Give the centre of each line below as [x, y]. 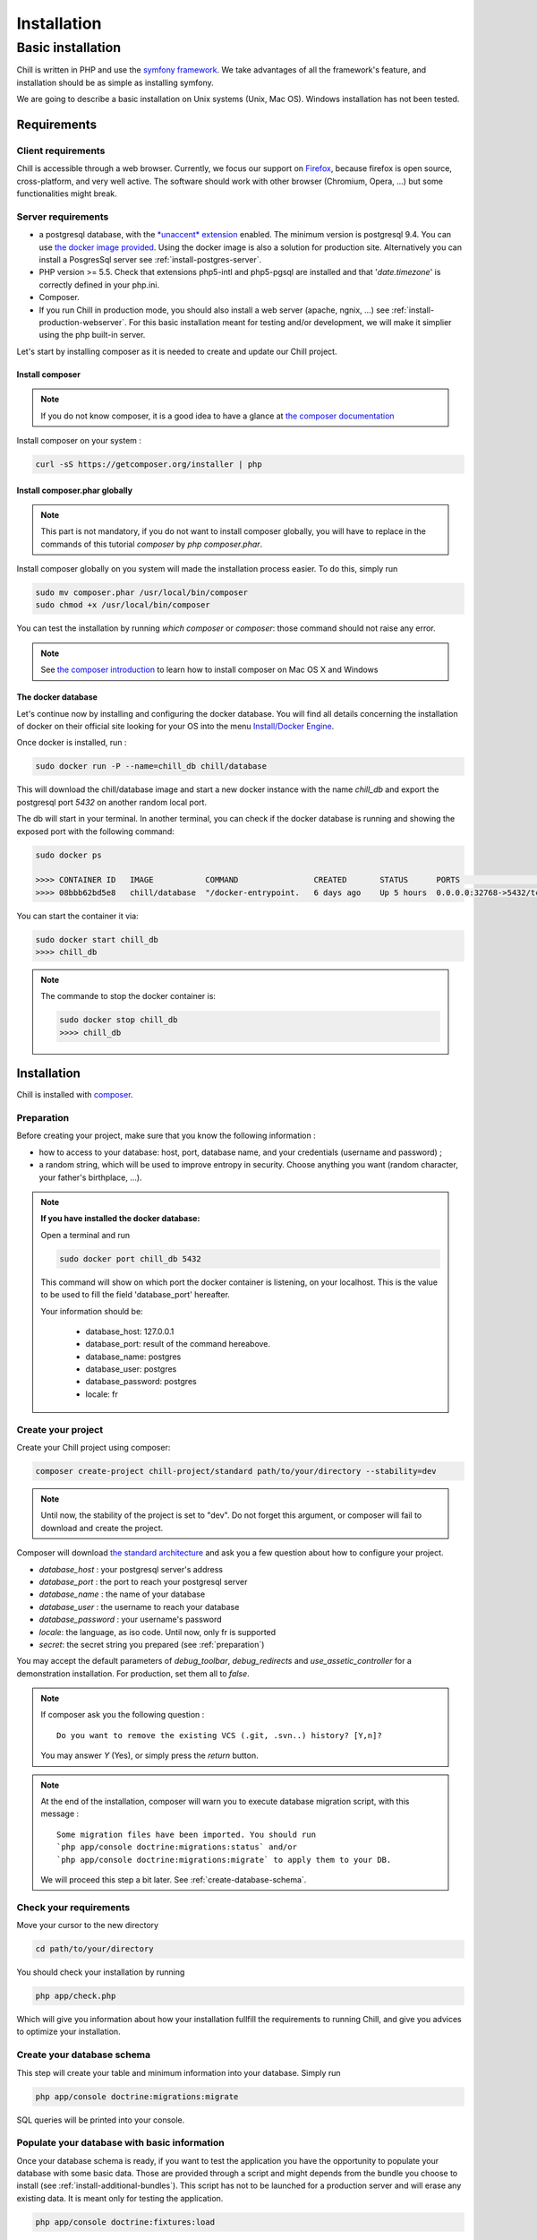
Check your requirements [73, 1907]
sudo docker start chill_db [97, 939]
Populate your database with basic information [120, 2143]
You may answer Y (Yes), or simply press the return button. [149, 1755]
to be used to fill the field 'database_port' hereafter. [135, 1295]
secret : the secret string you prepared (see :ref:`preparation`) [152, 1644]
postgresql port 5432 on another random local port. [112, 802]
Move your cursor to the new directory [88, 1926]
